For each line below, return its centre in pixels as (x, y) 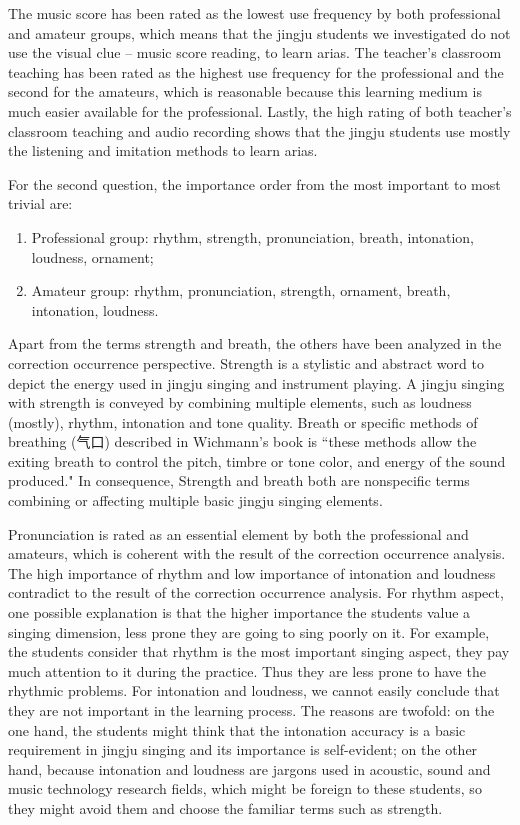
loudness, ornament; (92, 256)
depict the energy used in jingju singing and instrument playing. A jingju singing (256, 382)
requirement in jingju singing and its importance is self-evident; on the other (243, 749)
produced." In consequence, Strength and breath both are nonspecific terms (239, 480)
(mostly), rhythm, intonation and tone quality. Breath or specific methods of (243, 421)
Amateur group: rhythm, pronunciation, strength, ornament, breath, (241, 290)
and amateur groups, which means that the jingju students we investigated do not (259, 32)
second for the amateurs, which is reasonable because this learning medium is (245, 91)
